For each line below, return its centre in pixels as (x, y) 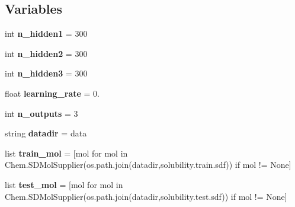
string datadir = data (46, 133)
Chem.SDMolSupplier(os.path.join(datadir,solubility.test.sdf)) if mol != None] (146, 196)
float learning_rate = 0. (52, 93)
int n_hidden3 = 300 (46, 73)
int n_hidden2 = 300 (46, 53)
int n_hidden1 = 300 (46, 34)
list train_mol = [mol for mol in (66, 153)
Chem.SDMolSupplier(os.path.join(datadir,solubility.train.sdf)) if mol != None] (148, 165)
